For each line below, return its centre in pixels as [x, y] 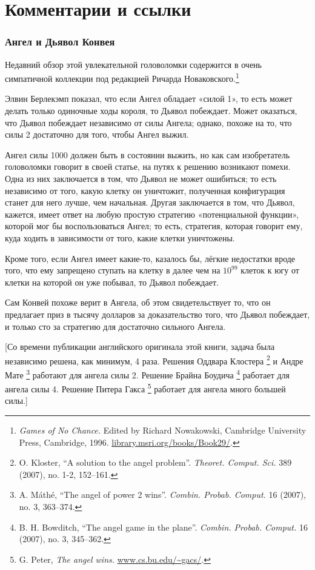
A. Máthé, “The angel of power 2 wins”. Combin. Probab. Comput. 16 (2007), [162, 495]
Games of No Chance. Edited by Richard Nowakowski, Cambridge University [163, 430]
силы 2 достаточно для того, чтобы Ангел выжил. [97, 134]
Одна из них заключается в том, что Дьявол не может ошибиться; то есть [141, 178]
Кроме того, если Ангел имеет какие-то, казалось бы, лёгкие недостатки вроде [150, 258]
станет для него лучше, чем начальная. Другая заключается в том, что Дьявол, [150, 202]
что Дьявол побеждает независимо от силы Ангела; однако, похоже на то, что [148, 122]
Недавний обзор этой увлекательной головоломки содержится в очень [133, 64]
